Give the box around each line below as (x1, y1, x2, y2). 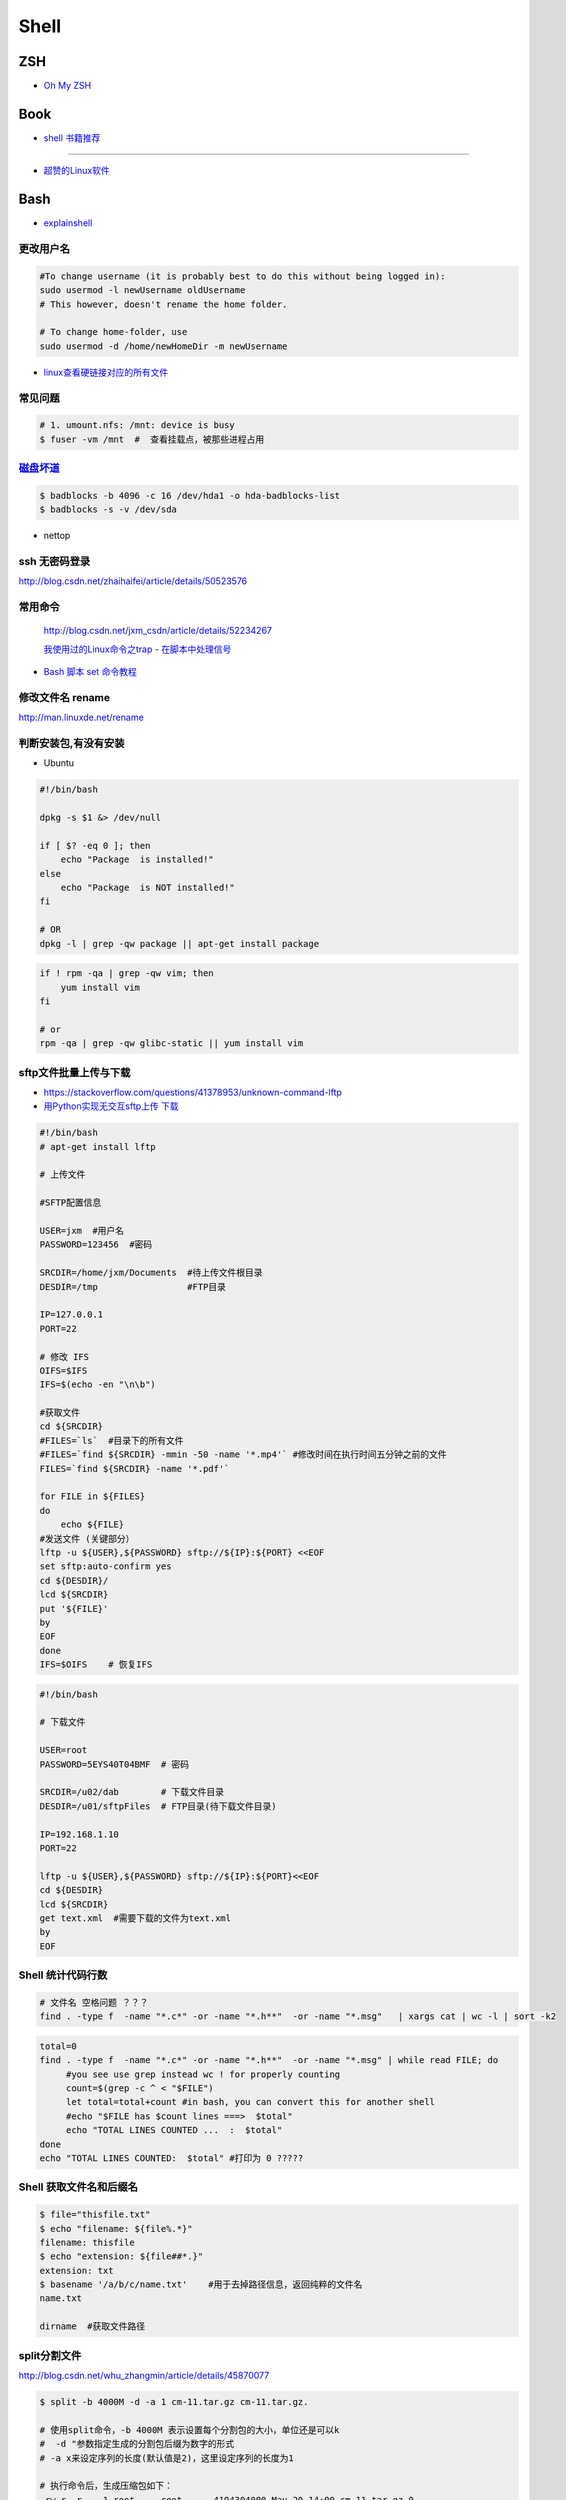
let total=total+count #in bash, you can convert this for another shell (65, 2096, 435, 2108)
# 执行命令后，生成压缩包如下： (39, 2480, 174, 2492)
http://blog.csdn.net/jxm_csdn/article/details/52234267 (43, 625, 272, 637)
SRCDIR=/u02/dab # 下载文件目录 (39, 1786, 225, 1798)
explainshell (43, 217, 93, 229)
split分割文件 (18, 2348, 82, 2362)
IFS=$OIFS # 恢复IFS (39, 1659, 153, 1670)
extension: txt (39, 2265, 114, 2276)
